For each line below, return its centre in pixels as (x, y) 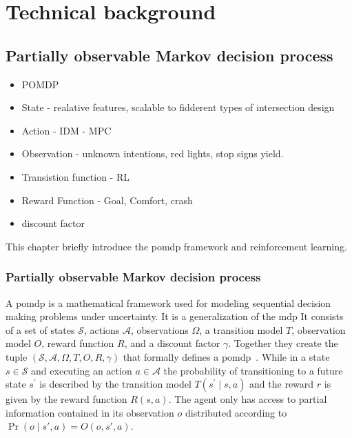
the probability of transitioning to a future (253, 370)
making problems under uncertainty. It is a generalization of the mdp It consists (175, 316)
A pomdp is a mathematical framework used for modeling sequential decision (168, 302)
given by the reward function (66, 399)
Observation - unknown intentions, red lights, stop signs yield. (153, 153)
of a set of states (40, 329)
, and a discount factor (172, 343)
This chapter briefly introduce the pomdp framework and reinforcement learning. (176, 246)
